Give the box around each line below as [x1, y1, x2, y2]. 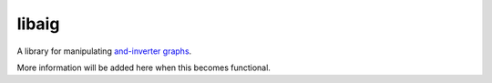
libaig [16, 14, 60, 34]
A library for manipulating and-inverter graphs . [16, 46, 192, 57]
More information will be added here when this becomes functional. [16, 62, 271, 73]
